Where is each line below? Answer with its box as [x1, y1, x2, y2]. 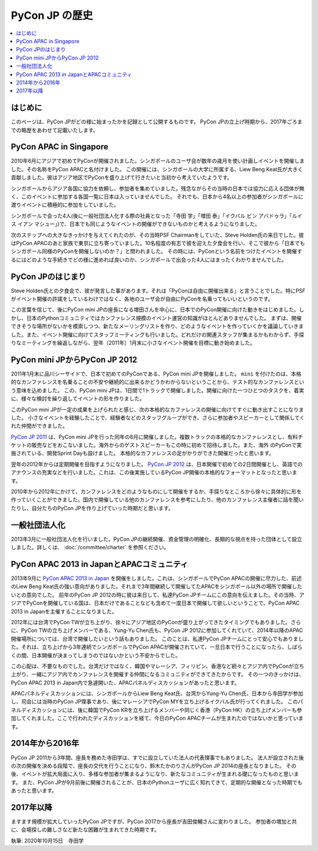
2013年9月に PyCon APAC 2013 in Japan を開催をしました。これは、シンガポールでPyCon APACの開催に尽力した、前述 [11, 575, 302, 582]
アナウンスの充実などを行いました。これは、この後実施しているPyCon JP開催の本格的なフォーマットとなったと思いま [11, 469, 297, 476]
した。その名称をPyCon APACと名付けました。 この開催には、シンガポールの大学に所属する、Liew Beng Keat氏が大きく [11, 165, 303, 172]
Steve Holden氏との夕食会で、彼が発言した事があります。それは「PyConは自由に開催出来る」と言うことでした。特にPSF [11, 287, 306, 294]
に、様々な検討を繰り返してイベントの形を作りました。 [11, 395, 145, 402]
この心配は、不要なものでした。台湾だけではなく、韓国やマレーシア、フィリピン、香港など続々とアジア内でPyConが [11, 662, 294, 670]
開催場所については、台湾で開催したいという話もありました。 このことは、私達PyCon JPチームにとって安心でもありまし [11, 635, 304, 642]
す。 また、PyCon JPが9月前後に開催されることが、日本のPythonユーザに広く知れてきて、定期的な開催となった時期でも [11, 778, 303, 785]
